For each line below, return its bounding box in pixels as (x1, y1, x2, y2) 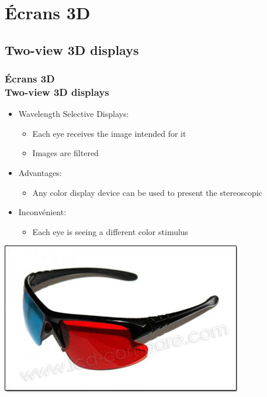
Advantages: (18, 167, 62, 179)
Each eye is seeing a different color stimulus (32, 225, 189, 237)
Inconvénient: (18, 206, 67, 218)
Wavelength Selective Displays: (18, 108, 129, 120)
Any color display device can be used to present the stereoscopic (32, 186, 262, 198)
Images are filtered (32, 147, 99, 159)
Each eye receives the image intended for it (32, 127, 186, 139)
